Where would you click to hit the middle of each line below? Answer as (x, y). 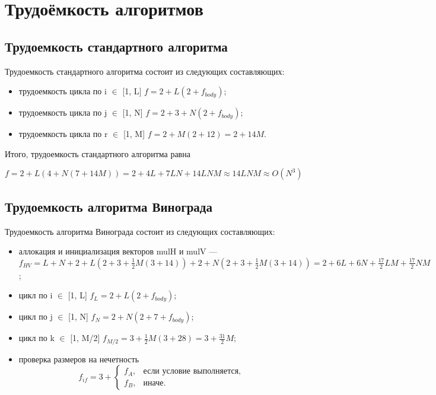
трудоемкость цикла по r (63, 134)
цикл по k (36, 338)
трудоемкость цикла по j (63, 112)
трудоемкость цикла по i (63, 91)
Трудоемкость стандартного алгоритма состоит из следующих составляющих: (145, 71)
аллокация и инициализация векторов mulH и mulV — (118, 251)
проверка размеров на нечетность (79, 359)
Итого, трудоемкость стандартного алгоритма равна (98, 153)
